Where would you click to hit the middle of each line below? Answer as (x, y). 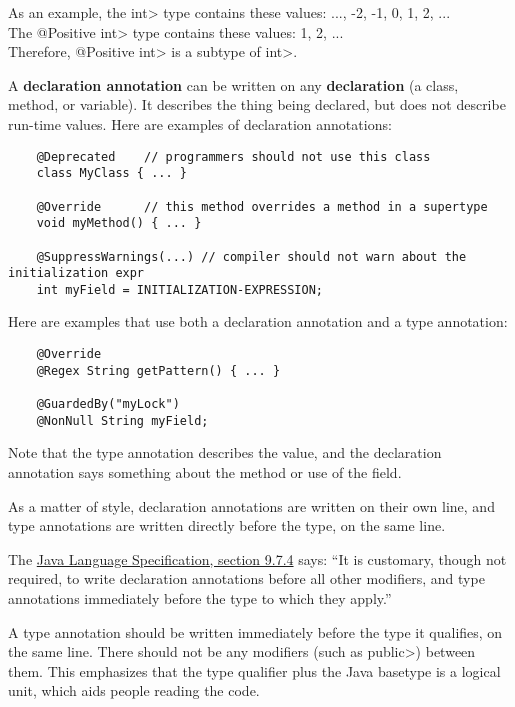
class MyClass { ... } (111, 173)
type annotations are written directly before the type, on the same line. (227, 525)
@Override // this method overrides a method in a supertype (262, 206)
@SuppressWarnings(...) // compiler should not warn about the (251, 256)
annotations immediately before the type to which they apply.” (200, 597)
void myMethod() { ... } (119, 223)
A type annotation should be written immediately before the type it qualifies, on (255, 631)
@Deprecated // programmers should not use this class (233, 156)
